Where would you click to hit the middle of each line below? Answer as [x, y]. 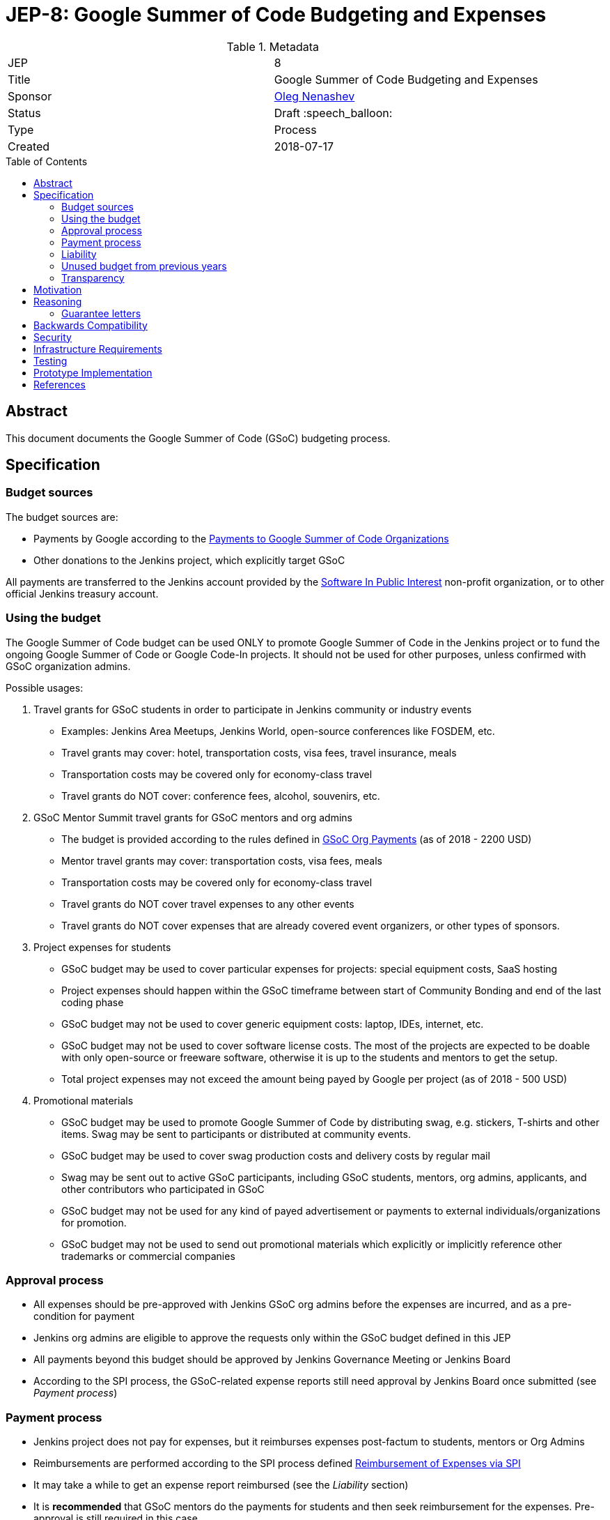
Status [24, 113]
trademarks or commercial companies [148, 1256]
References [60, 384]
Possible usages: [45, 687]
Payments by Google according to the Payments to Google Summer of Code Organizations [241, 538]
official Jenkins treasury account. [82, 593]
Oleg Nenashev [314, 96]
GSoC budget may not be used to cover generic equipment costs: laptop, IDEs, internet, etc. [273, 1024]
